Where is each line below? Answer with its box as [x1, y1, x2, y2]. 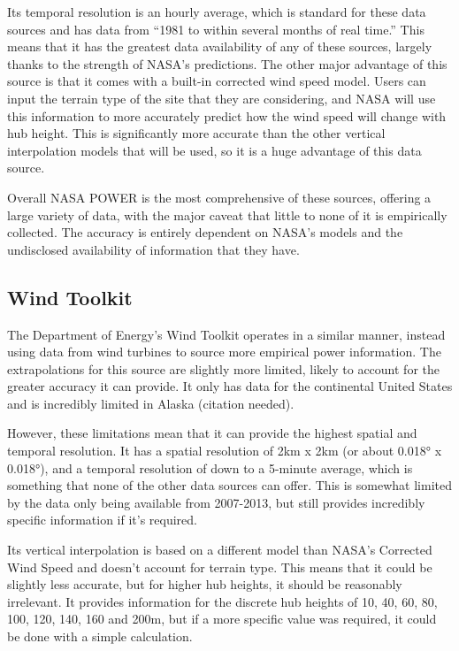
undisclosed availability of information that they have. [7, 240, 300, 258]
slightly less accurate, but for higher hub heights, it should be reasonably [7, 575, 402, 594]
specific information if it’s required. [7, 510, 197, 529]
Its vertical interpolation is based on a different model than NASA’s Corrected [7, 540, 432, 559]
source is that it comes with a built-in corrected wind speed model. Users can [7, 72, 426, 90]
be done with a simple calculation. [7, 627, 193, 646]
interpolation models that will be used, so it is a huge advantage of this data [7, 141, 422, 159]
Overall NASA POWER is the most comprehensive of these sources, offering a [7, 188, 432, 206]
